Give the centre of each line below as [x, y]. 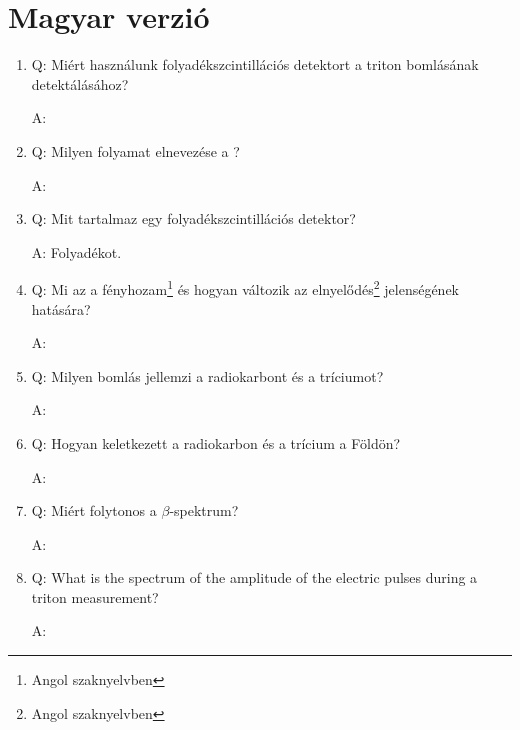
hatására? [61, 308]
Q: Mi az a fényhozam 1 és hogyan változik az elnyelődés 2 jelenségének [245, 287]
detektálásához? [80, 83]
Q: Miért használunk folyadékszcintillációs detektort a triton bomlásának [255, 64]
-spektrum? [204, 510]
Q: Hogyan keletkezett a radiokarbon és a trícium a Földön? [216, 442]
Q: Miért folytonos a [94, 510]
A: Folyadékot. [76, 251]
